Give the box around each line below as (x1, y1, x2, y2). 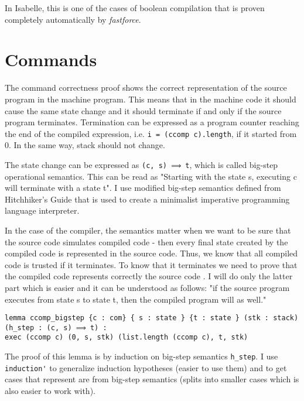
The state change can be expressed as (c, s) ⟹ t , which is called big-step (5, 158, 278, 170)
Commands (5, 47, 97, 71)
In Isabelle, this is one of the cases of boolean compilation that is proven (5, 2, 265, 13)
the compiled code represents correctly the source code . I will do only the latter (5, 270, 293, 282)
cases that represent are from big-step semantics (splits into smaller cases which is (5, 373, 299, 385)
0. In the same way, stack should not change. (5, 139, 165, 151)
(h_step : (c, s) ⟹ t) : (5, 323, 107, 332)
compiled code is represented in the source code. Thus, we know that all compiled (5, 247, 298, 259)
